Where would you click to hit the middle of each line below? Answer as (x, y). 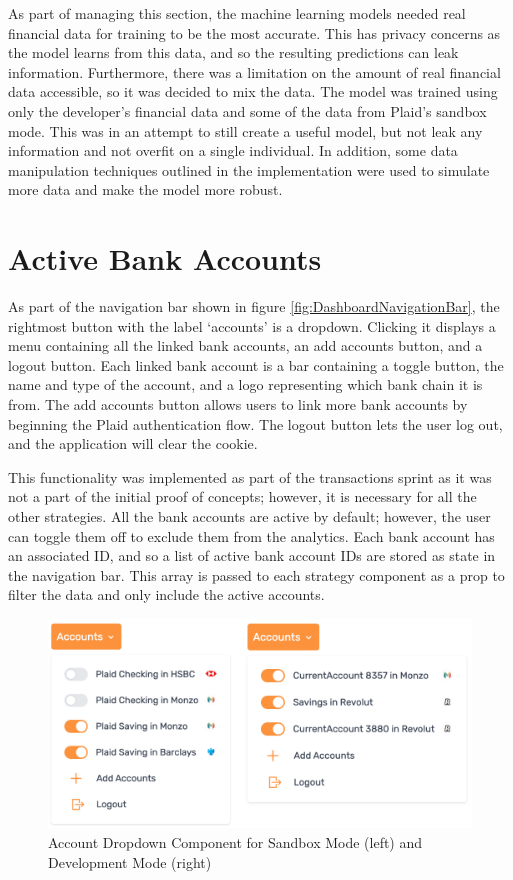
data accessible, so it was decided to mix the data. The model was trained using (253, 91)
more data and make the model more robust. (145, 189)
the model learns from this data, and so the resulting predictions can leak (233, 52)
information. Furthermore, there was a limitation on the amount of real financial (254, 71)
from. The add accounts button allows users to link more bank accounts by (238, 404)
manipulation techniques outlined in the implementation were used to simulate (249, 169)
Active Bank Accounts (165, 258)
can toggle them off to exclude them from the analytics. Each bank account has (251, 535)
